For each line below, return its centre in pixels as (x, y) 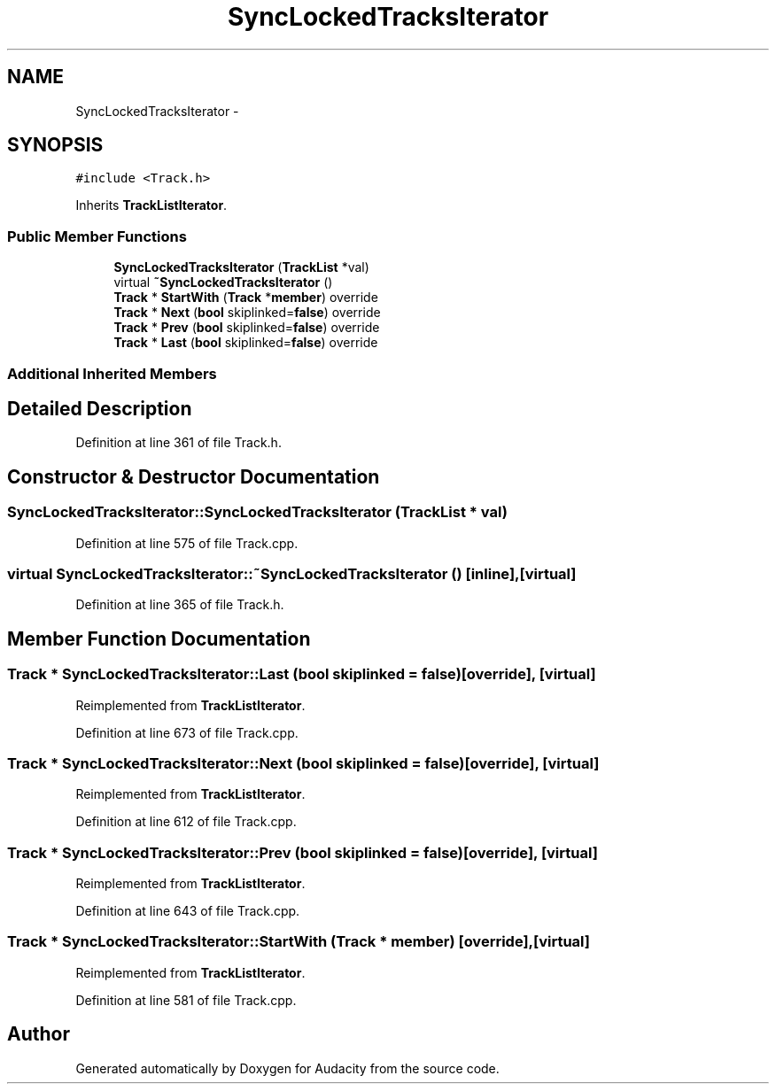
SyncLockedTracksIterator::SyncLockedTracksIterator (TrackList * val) (257, 512)
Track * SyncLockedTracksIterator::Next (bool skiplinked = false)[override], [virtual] (303, 763)
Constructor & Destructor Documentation (194, 476)
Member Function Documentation (159, 638)
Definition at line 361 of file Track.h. (178, 443)
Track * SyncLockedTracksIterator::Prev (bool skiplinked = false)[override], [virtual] (303, 852)
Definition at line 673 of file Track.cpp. (187, 732)
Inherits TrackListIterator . (151, 205)
